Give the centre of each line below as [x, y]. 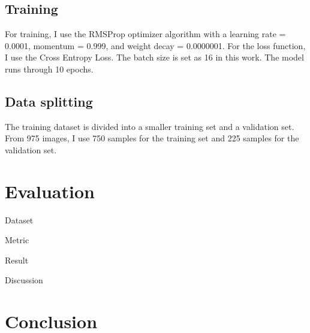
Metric [17, 240]
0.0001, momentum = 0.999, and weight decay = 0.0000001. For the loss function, [155, 45]
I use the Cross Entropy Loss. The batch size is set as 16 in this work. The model [154, 57]
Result [17, 260]
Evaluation [50, 191]
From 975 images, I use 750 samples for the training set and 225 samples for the [152, 138]
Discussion [24, 280]
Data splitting [49, 101]
